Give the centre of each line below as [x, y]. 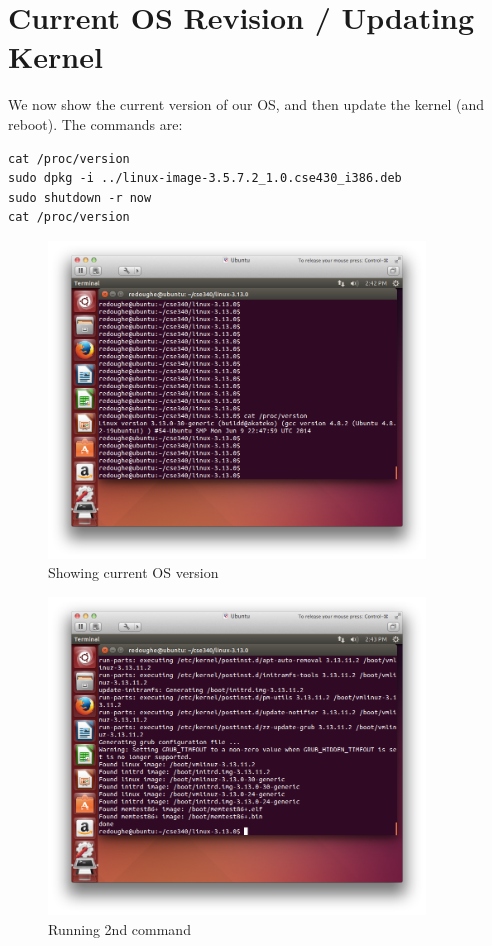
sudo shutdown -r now [80, 197]
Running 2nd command [119, 928]
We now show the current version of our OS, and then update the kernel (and [246, 104]
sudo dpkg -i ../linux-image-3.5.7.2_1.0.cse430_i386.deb [205, 178]
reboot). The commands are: [95, 123]
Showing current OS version [133, 572]
